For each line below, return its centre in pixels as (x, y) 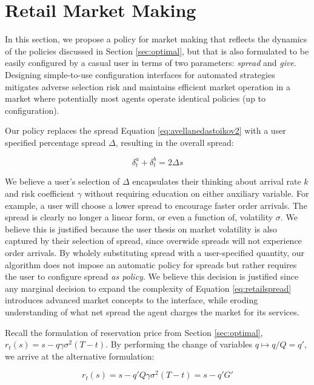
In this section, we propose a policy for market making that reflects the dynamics (156, 39)
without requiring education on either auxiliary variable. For (197, 193)
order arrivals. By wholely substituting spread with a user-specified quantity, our (155, 252)
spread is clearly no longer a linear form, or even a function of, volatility (139, 217)
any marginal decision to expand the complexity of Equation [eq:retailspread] (148, 288)
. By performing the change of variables (179, 344)
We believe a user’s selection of (62, 181)
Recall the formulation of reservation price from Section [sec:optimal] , (134, 332)
